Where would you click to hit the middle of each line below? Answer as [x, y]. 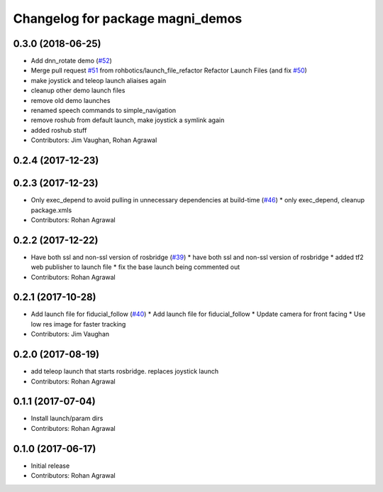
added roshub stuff [59, 130]
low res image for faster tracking [78, 324]
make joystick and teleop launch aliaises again [99, 80]
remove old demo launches [71, 100]
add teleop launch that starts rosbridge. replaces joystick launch [125, 371]
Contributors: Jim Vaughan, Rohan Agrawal [94, 140]
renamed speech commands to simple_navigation [104, 111]
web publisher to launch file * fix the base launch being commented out [135, 267]
